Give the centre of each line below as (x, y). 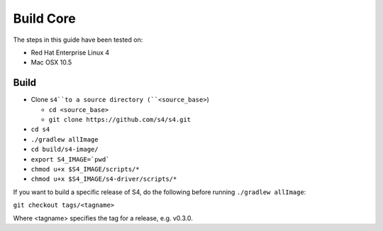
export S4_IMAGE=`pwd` (70, 159)
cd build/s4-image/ (65, 150)
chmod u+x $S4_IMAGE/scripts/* (85, 169)
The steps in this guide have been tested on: (78, 40)
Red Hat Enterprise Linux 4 (70, 52)
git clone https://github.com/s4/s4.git (120, 120)
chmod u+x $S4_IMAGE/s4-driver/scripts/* (104, 179)
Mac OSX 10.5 (51, 62)
